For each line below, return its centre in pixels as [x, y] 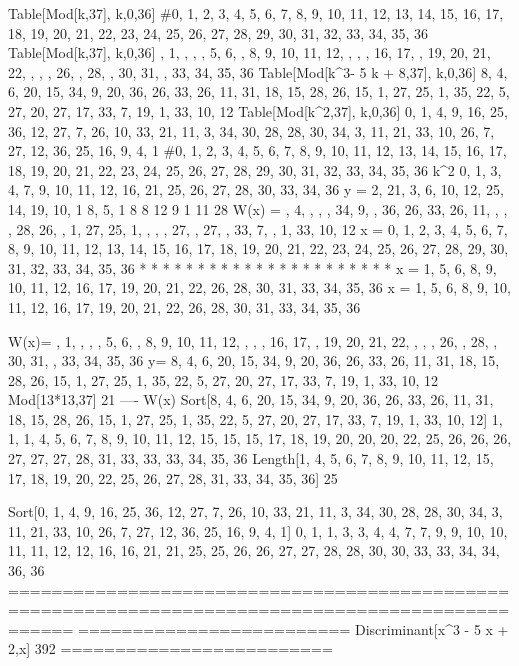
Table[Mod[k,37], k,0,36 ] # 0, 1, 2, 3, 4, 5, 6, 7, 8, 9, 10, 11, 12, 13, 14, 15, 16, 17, [256, 13]
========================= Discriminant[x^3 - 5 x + [293, 628]
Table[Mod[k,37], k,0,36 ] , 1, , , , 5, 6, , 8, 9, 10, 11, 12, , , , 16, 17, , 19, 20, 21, [249, 52]
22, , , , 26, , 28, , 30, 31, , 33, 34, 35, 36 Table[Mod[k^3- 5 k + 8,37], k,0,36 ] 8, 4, [258, 71]
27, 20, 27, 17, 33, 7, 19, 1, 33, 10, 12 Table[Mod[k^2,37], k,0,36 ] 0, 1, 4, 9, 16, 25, [258, 110]
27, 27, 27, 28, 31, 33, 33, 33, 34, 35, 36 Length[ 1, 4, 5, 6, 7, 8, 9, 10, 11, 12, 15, [251, 458]
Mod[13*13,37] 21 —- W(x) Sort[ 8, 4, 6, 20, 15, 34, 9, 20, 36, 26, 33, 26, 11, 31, [251, 399]
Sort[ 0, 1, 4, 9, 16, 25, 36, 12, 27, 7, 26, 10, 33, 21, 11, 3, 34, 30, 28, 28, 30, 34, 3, [255, 511]
